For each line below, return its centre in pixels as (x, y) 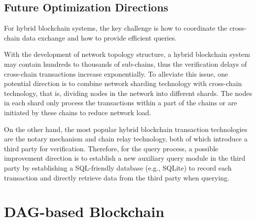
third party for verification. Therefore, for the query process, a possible (111, 148)
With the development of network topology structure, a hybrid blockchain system (127, 54)
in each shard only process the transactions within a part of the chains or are (121, 103)
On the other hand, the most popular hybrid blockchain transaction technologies (126, 129)
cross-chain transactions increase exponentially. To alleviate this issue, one (116, 73)
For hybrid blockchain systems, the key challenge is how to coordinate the (116, 28)
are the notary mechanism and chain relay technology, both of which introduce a (126, 139)
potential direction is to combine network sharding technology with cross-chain (123, 83)
